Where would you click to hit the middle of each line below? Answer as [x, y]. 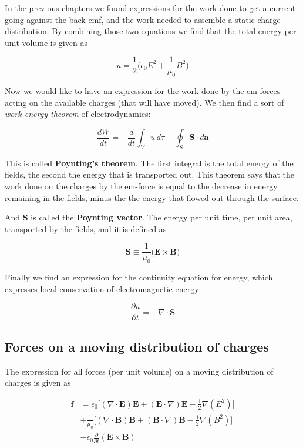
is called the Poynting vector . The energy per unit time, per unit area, [161, 217]
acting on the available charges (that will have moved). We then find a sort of [144, 102]
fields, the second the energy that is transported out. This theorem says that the [150, 174]
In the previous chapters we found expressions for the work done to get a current [150, 8]
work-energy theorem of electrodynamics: [78, 114]
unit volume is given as [46, 42]
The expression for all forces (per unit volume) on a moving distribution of [139, 371]
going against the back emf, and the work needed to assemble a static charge [143, 19]
